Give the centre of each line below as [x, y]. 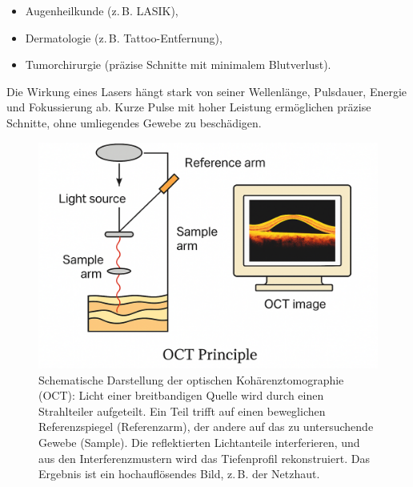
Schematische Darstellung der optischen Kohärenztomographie [191, 379]
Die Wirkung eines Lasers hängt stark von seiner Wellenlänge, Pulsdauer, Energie [207, 91]
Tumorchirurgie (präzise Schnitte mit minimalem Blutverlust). [178, 64]
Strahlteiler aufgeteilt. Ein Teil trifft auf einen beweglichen [182, 411]
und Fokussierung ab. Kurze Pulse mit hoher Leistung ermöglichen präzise [189, 107]
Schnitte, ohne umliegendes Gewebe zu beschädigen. [134, 122]
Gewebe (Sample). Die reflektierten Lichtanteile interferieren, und [199, 442]
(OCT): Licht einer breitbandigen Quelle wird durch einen [181, 395]
